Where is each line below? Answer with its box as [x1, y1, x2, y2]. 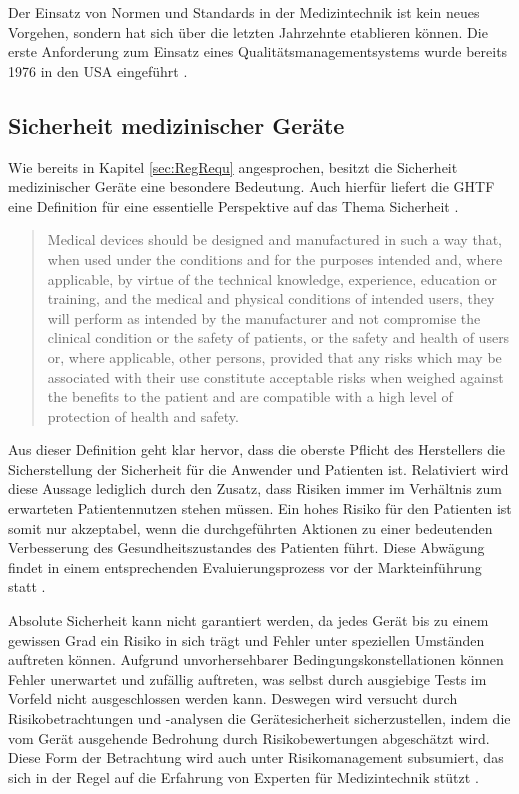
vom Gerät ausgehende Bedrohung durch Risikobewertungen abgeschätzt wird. [8, 727, 490, 748]
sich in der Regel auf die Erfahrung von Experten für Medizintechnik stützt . [8, 766, 479, 787]
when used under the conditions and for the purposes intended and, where [47, 248, 503, 269]
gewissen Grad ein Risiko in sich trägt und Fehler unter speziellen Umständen [8, 629, 485, 650]
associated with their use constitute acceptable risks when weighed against [47, 366, 504, 387]
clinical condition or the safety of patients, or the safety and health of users [47, 327, 510, 348]
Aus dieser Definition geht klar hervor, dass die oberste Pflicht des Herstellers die [8, 439, 506, 460]
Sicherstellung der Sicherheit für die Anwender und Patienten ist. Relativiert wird [8, 458, 509, 479]
